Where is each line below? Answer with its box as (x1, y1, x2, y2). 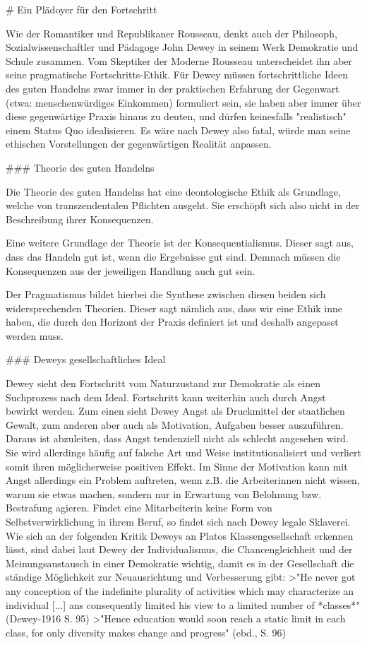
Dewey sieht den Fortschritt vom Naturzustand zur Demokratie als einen (6, 376, 320, 391)
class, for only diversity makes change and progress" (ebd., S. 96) (6, 625, 287, 639)
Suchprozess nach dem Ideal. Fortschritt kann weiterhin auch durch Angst (6, 389, 326, 404)
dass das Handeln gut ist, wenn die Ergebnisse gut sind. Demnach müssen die (6, 249, 341, 264)
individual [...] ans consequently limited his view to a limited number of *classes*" (6, 597, 360, 612)
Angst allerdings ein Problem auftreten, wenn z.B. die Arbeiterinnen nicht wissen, (6, 473, 360, 487)
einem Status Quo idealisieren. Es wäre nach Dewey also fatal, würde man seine (6, 122, 351, 137)
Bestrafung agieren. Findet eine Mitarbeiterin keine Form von (6, 500, 272, 515)
